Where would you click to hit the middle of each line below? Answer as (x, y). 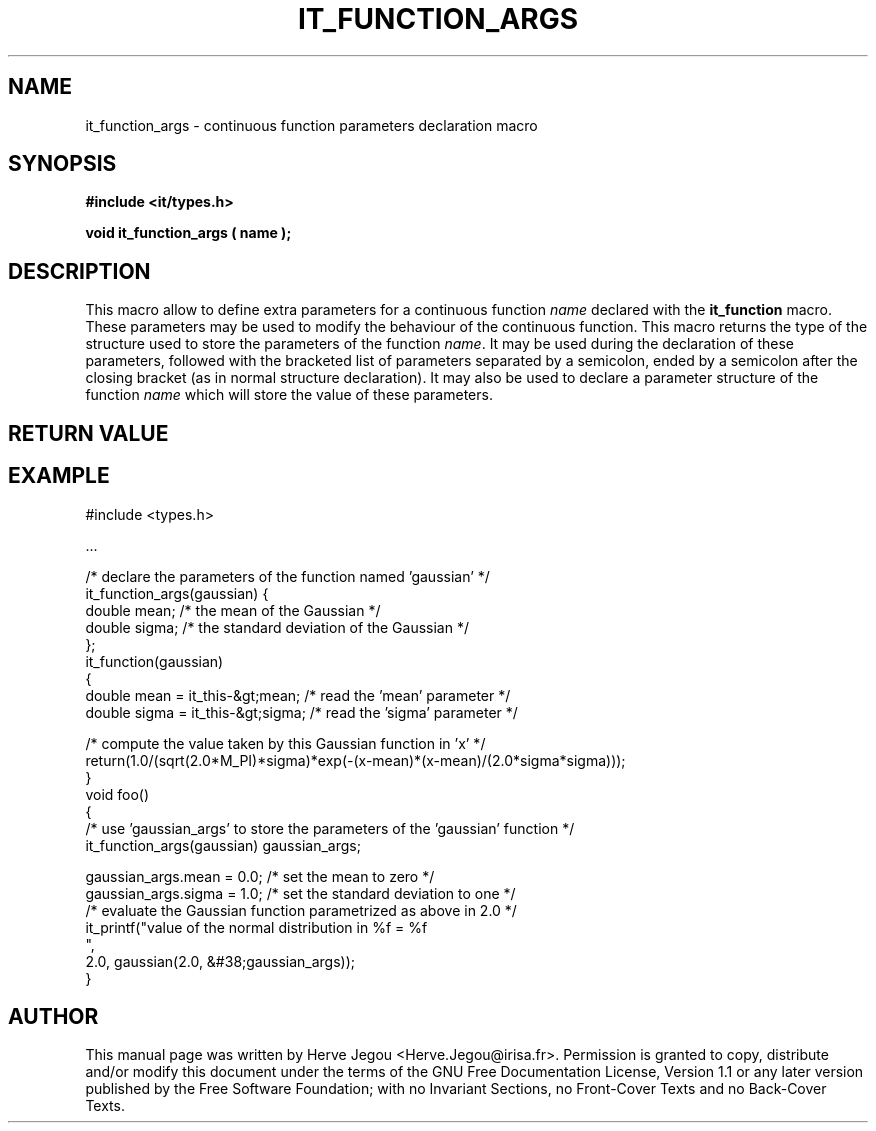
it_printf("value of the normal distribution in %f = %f (256, 927)
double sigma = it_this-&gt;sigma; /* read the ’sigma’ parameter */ (301, 712)
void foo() (117, 794)
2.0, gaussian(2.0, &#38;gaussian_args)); (220, 961)
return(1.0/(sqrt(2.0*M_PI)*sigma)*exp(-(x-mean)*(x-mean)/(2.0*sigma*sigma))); (355, 760)
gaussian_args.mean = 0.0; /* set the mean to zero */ (260, 876)
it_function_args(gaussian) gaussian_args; (223, 845)
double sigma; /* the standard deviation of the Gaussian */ (277, 627)
